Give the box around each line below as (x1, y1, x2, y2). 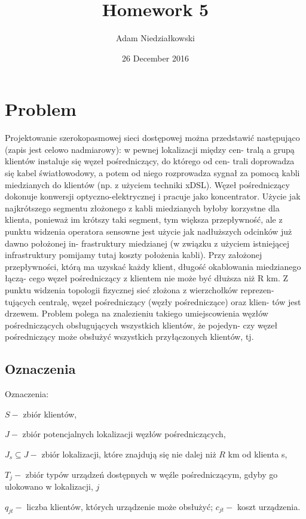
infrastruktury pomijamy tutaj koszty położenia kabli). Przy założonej (5, 248, 262, 261)
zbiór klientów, (23, 407, 77, 420)
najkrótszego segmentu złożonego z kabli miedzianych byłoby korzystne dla (5, 201, 280, 214)
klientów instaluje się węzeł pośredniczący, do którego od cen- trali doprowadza (5, 155, 295, 167)
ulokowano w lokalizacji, (5, 480, 93, 492)
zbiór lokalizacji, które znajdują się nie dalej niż (41, 447, 216, 460)
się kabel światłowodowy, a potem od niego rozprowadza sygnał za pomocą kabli (5, 167, 300, 179)
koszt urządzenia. (237, 500, 301, 512)
